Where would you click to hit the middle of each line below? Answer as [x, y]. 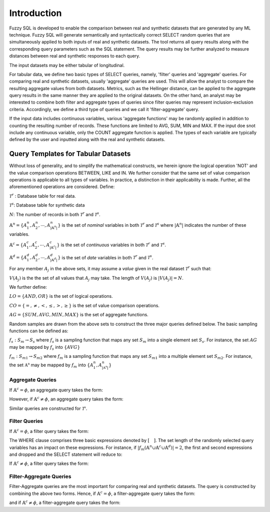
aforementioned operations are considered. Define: [62, 187]
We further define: [28, 287]
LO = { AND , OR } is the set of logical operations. [61, 296]
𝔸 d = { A [18, 257]
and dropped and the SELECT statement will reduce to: [66, 454]
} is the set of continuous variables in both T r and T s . [111, 244]
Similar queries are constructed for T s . [48, 408]
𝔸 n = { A [18, 225]
